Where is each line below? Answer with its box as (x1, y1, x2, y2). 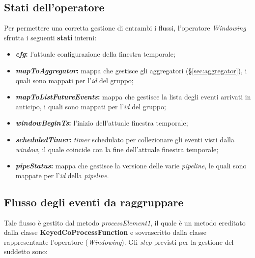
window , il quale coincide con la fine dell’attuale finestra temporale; (15, 144, 219, 154)
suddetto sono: (4, 246, 48, 257)
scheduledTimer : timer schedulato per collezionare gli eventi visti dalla (15, 134, 234, 144)
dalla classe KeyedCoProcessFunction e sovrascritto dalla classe (4, 227, 207, 237)
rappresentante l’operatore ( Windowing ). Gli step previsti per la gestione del (4, 236, 234, 247)
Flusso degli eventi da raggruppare (4, 194, 184, 209)
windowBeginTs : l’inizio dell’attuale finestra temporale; (15, 118, 188, 128)
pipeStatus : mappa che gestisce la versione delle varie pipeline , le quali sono (15, 161, 247, 171)
